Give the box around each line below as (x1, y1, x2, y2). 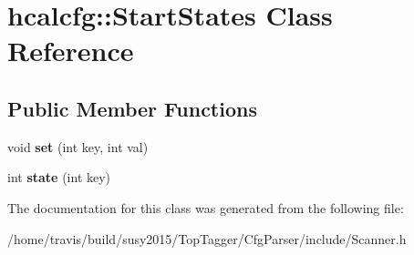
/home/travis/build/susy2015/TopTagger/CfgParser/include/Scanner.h (7, 229, 407, 248)
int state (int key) (7, 168, 111, 187)
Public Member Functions (7, 94, 257, 122)
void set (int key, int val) (7, 137, 149, 156)
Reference (7, 32, 134, 69)
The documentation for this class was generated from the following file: (7, 198, 404, 217)
